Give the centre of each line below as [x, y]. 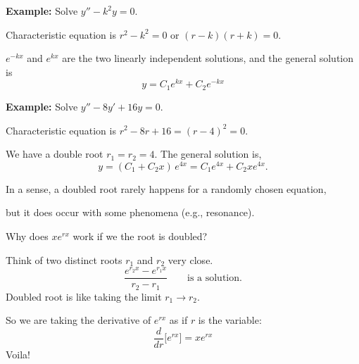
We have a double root [55, 154]
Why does [27, 236]
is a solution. [214, 278]
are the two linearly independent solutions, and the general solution [208, 58]
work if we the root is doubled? [140, 236]
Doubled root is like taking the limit [84, 296]
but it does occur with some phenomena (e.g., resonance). [130, 212]
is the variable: [230, 320]
